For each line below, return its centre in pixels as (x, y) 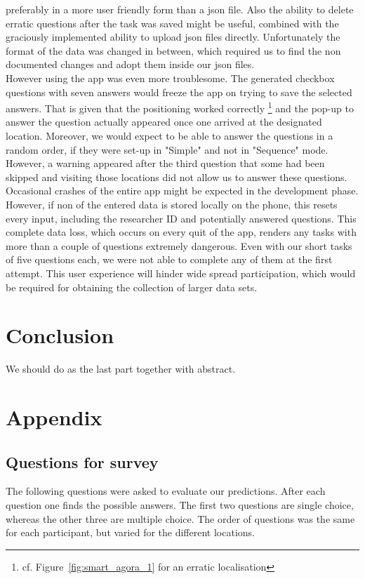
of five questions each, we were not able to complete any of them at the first (169, 259)
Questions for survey (82, 461)
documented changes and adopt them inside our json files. (130, 64)
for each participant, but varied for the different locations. (130, 532)
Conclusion (60, 335)
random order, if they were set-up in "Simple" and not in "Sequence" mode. (167, 149)
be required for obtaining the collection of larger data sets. (132, 287)
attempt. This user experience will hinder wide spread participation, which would (181, 273)
